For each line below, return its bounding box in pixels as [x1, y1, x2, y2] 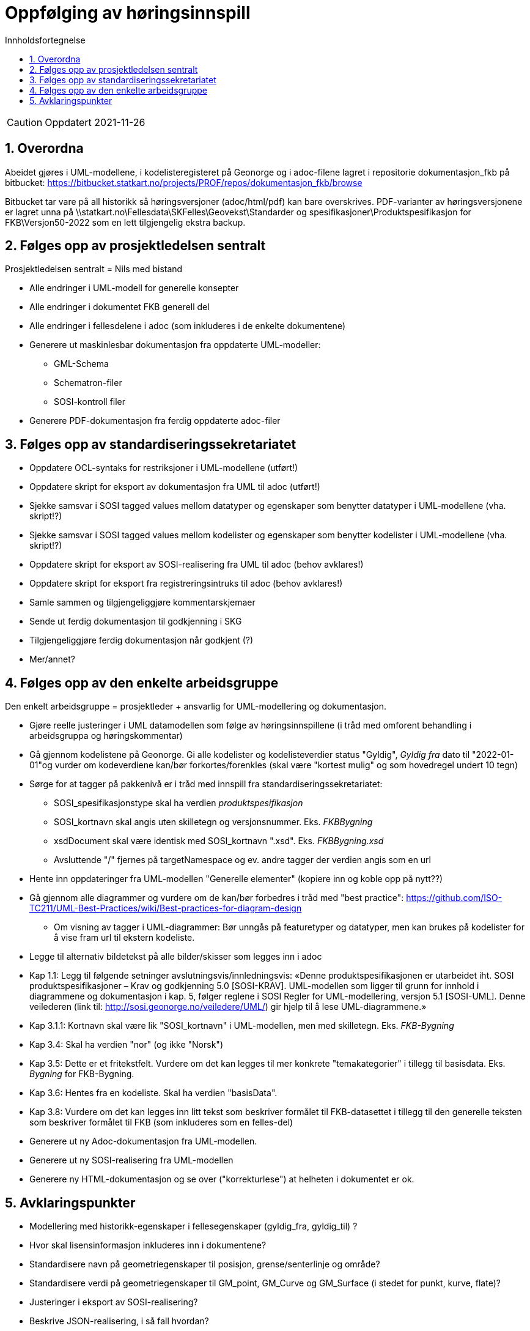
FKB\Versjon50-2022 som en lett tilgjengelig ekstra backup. [5, 217, 246, 228]
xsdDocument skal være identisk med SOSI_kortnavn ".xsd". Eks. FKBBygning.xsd [54, 836, 384, 847]
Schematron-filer [54, 377, 122, 388]
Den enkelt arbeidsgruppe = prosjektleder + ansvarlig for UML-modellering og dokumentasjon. [5, 701, 386, 712]
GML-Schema [54, 358, 109, 369]
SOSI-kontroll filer [54, 396, 126, 407]
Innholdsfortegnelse [5, 34, 86, 45]
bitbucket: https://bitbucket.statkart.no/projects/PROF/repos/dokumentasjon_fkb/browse [5, 177, 363, 188]
